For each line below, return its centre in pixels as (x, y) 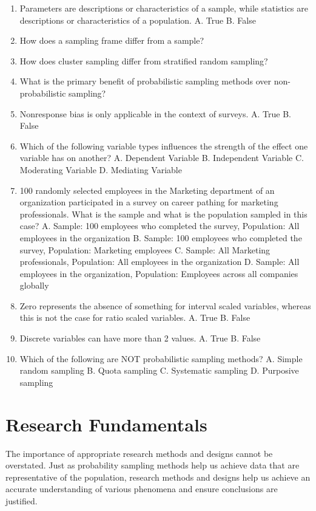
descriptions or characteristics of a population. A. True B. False (138, 20)
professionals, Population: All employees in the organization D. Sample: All (160, 262)
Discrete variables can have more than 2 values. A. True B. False (140, 338)
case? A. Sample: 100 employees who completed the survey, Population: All (160, 226)
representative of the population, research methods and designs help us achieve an (158, 477)
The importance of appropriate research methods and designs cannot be (139, 453)
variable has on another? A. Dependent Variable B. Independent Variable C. (162, 158)
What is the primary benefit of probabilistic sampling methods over (146, 81)
